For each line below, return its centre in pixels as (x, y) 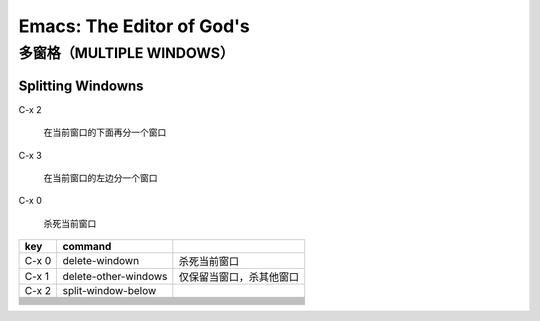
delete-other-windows (115, 277)
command (87, 247)
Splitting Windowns (81, 85)
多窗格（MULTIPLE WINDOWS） (126, 53)
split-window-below (109, 291)
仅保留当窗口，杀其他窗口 (239, 277)
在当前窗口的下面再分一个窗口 (105, 132)
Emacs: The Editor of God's (134, 26)
